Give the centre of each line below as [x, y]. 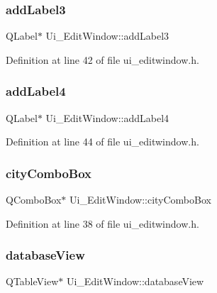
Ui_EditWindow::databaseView [135, 281]
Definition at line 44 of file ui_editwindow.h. [102, 142]
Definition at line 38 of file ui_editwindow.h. [102, 223]
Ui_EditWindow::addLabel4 [107, 117]
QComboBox [34, 200]
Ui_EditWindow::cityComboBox [140, 200]
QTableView [32, 281]
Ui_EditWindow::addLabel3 [107, 36]
